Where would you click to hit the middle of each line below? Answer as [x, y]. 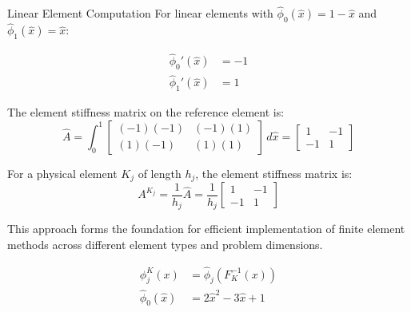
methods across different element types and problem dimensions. [165, 244]
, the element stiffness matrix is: [274, 173]
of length [160, 173]
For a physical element [62, 173]
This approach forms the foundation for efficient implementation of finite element [206, 229]
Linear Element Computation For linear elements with [140, 13]
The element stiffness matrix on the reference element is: [146, 112]
